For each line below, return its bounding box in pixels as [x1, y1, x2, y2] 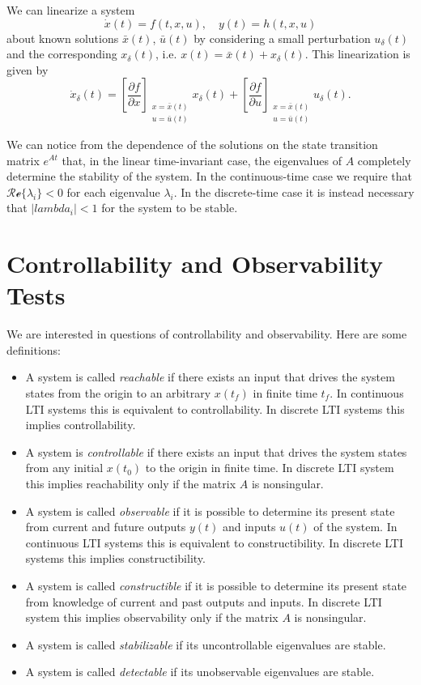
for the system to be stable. [101, 199, 238, 216]
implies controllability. [25, 416, 136, 433]
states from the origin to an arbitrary [25, 385, 211, 402]
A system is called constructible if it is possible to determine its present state [25, 577, 407, 594]
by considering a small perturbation [193, 29, 371, 46]
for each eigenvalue [66, 183, 160, 200]
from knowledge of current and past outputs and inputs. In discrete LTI [25, 593, 382, 610]
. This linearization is [304, 45, 410, 62]
